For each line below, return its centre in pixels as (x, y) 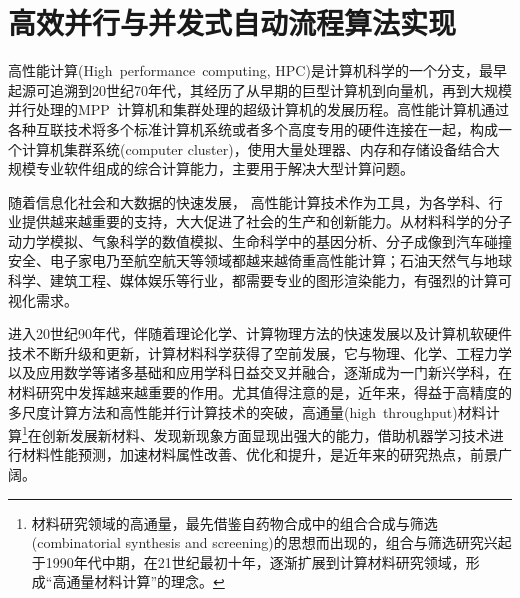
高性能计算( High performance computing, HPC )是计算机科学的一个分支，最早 (257, 70)
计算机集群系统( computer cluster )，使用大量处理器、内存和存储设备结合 (253, 148)
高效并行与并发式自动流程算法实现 (232, 22)
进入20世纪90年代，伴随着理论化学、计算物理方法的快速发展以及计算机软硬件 (260, 333)
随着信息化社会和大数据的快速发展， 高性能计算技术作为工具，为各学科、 (248, 201)
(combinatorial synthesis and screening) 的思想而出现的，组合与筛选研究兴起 (271, 542)
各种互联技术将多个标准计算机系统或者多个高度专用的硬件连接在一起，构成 (253, 128)
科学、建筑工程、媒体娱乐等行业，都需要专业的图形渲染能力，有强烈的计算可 (260, 280)
